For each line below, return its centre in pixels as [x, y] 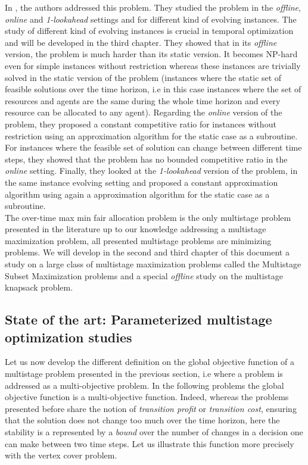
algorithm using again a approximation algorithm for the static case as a [137, 194]
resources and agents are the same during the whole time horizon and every [143, 100]
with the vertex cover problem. [61, 455]
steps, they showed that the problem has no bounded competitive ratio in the [146, 159]
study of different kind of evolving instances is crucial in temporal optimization [149, 31]
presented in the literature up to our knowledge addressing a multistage [136, 229]
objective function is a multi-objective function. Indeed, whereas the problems [147, 397]
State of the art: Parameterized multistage [139, 319]
